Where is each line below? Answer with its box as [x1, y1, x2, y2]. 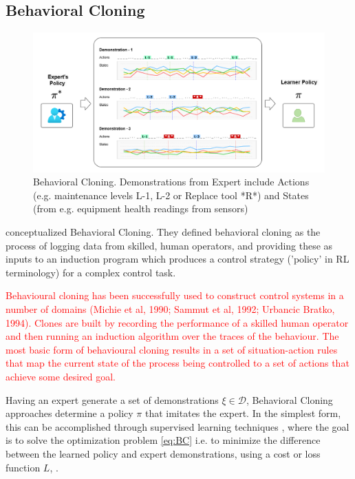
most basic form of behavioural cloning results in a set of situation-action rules [6, 342, 338, 356]
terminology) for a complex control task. [6, 265, 176, 279]
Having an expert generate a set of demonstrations [6, 392, 219, 407]
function [6, 460, 41, 474]
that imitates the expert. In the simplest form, [144, 406, 341, 420]
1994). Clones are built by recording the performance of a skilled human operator [6, 315, 349, 329]
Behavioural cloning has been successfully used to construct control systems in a [6, 288, 344, 303]
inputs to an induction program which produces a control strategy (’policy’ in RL [6, 252, 349, 266]
